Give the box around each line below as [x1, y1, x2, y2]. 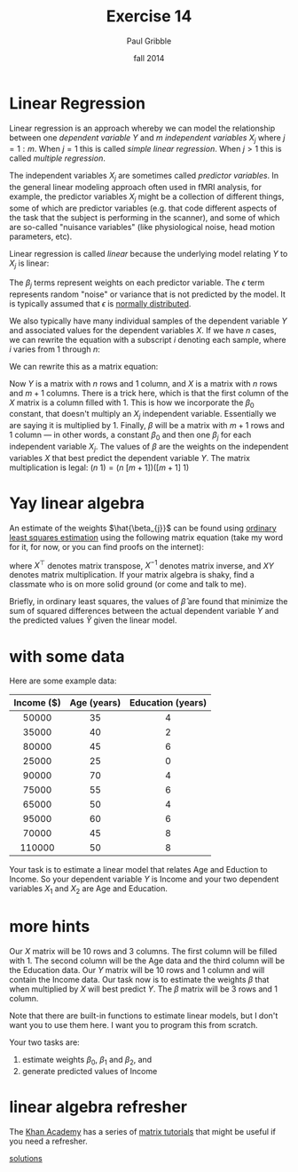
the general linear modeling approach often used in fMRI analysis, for [9, 182, 262, 193]
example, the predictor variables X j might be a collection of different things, [9, 191, 285, 204]
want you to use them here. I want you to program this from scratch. [9, 1020, 259, 1031]
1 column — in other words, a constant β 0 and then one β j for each [9, 429, 252, 442]
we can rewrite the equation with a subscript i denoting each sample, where [9, 334, 286, 345]
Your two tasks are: [9, 1037, 80, 1048]
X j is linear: [9, 258, 50, 270]
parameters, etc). [9, 231, 73, 242]
